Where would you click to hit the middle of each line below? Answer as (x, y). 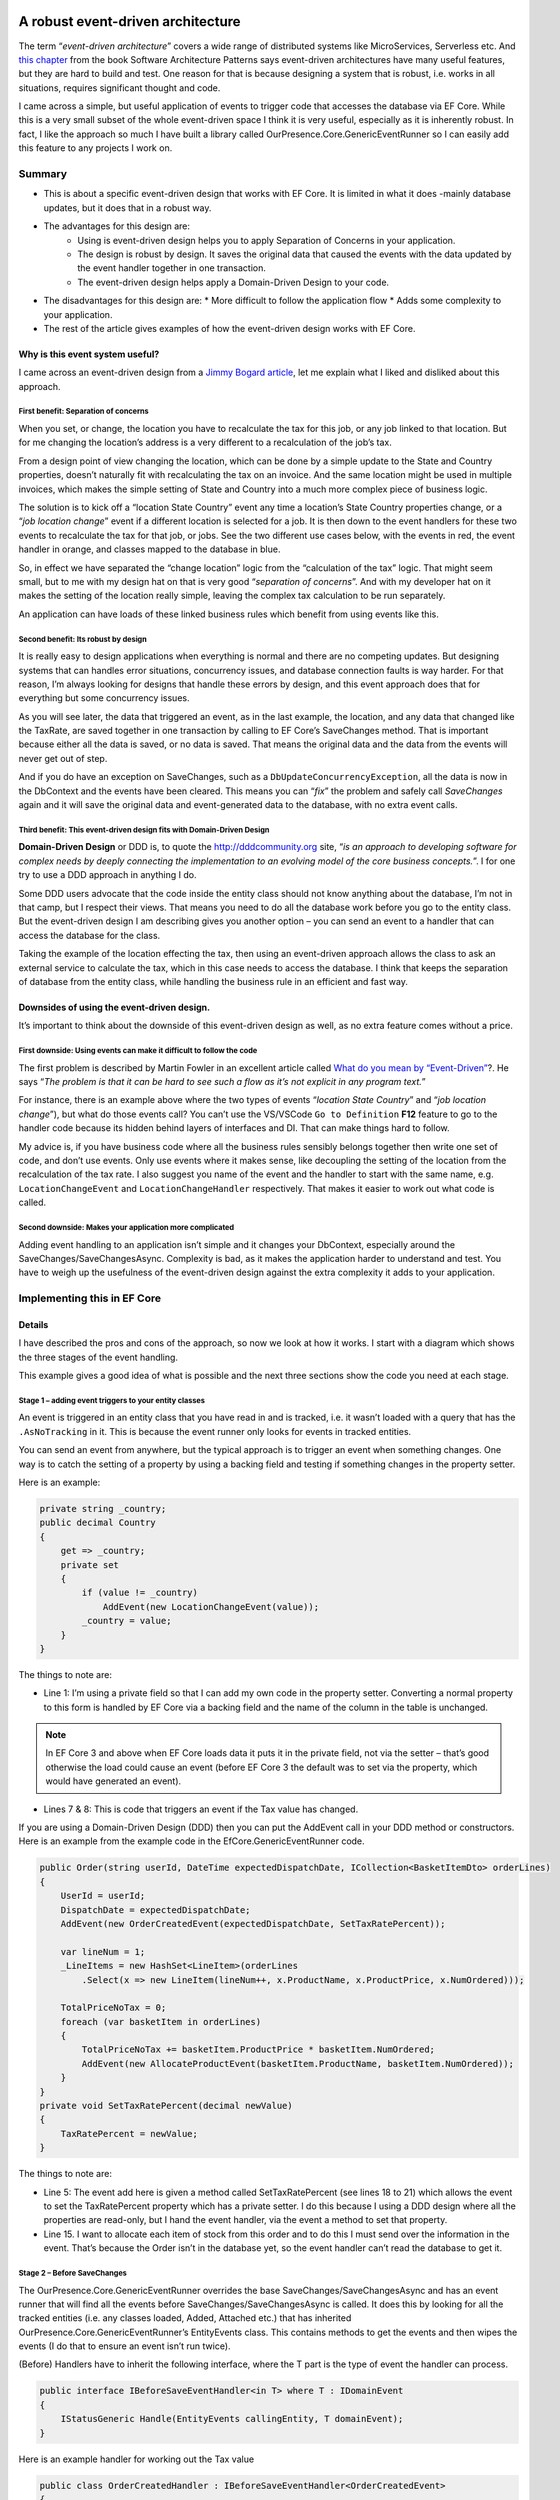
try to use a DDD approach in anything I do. (107, 875)
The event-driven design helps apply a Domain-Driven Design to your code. (233, 282)
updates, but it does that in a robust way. (127, 207)
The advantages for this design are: (116, 226)
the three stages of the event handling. (98, 1357)
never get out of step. (63, 758)
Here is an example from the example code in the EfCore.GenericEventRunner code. (191, 1841)
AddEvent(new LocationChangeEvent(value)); (211, 1606)
